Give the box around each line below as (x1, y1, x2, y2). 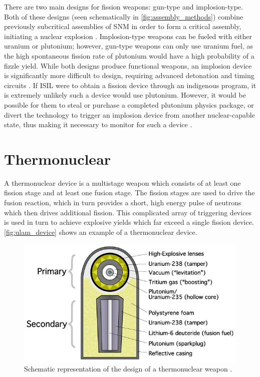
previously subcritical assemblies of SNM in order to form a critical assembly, (4, 21, 241, 32)
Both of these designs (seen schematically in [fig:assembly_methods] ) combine (4, 11, 243, 22)
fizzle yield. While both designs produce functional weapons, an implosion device (4, 60, 252, 71)
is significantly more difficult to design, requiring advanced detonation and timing (4, 70, 254, 81)
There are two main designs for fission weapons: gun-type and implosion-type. (4, 2, 243, 12)
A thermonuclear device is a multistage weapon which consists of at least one (4, 177, 241, 188)
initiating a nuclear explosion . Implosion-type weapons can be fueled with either (4, 31, 252, 41)
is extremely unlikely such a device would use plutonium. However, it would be (4, 90, 246, 100)
